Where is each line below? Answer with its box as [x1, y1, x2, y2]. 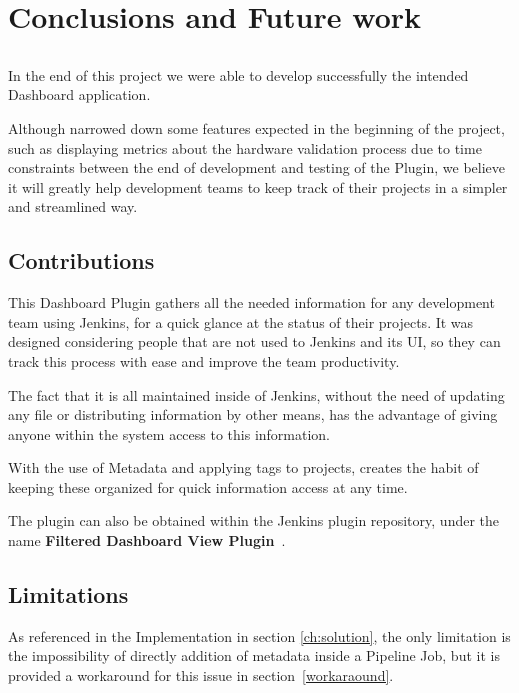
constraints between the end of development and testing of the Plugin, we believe [8, 157, 506, 178]
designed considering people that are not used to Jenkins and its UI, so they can [8, 331, 501, 352]
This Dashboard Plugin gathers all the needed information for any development [8, 292, 495, 313]
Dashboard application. [8, 84, 151, 105]
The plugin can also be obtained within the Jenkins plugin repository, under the [8, 510, 500, 531]
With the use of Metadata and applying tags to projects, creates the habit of [8, 457, 479, 478]
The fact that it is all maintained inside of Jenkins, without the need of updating [8, 384, 505, 405]
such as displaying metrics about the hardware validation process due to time [8, 137, 482, 158]
